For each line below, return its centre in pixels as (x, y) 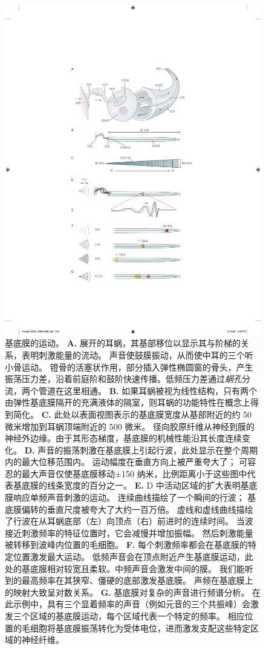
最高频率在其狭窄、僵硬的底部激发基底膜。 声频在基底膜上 (137, 580)
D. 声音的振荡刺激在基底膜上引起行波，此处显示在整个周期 (141, 450)
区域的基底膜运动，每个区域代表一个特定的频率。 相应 (137, 616)
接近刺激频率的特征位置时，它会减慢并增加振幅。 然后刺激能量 (129, 532)
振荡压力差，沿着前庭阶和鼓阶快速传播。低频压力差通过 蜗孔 (123, 379)
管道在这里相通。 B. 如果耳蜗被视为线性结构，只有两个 (148, 390)
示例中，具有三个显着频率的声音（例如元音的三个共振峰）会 (131, 604)
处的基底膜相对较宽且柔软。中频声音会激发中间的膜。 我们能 (125, 568)
